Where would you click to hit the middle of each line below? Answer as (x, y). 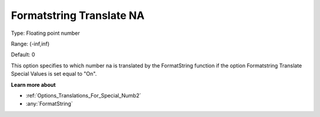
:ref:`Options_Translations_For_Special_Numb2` (84, 95)
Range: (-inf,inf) (30, 44)
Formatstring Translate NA (78, 15)
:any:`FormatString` (49, 104)
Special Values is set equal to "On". (54, 74)
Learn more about (33, 84)
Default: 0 (23, 55)
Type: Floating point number (45, 33)
